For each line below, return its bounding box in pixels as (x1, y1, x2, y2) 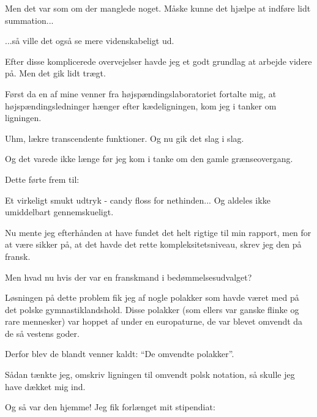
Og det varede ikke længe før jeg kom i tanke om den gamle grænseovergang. (5, 152, 293, 165)
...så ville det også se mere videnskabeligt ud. (5, 34, 174, 47)
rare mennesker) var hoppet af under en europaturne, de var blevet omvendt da (5, 315, 303, 328)
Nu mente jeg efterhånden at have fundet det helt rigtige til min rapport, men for (5, 226, 311, 238)
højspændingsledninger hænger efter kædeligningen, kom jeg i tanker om (5, 99, 277, 112)
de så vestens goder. (5, 327, 80, 339)
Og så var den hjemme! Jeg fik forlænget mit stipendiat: (5, 400, 215, 413)
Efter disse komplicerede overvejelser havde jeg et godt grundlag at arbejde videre (5, 54, 312, 67)
